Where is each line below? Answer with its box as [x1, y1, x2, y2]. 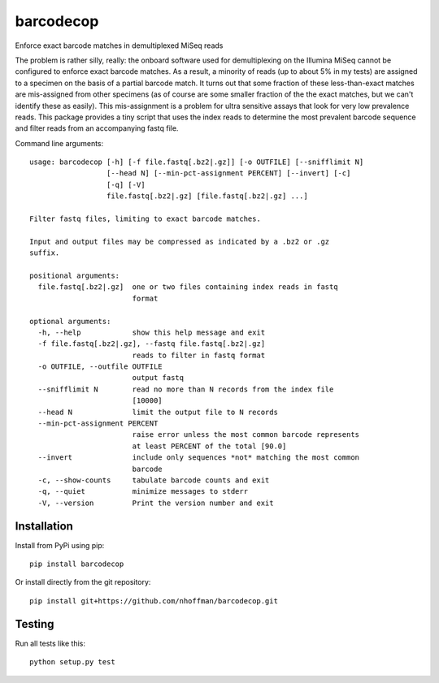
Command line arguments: [15, 138, 104, 148]
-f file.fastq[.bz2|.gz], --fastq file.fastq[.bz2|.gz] [37, 339, 266, 348]
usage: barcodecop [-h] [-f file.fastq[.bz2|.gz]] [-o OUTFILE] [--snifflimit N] [29, 158, 364, 166]
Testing [15, 617, 54, 631]
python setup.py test [29, 658, 115, 667]
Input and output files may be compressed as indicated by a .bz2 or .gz [29, 236, 330, 246]
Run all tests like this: [15, 638, 85, 648]
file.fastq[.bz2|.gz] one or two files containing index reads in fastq [37, 283, 338, 292]
